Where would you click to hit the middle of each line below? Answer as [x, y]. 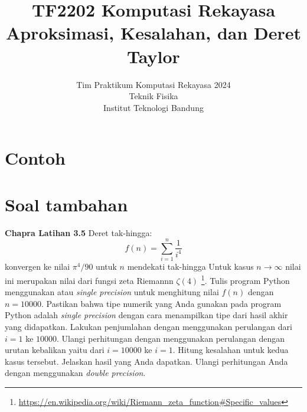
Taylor [153, 56]
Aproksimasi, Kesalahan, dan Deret [153, 33]
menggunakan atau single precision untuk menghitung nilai [112, 292]
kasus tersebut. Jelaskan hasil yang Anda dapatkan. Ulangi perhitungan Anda [146, 361]
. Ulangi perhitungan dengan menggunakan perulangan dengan [171, 338]
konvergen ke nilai [37, 267]
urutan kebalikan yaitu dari [55, 350]
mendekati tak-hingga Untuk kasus [190, 267]
